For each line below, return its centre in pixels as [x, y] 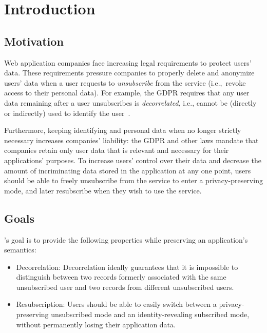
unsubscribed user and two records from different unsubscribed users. [125, 287]
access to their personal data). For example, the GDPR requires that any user [127, 93]
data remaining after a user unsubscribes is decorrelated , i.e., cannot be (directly [130, 102]
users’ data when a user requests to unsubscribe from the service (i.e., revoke [125, 82]
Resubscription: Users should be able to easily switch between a [116, 304]
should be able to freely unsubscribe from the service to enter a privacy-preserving [133, 180]
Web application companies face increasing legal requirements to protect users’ [128, 62]
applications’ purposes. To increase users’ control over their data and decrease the [133, 160]
